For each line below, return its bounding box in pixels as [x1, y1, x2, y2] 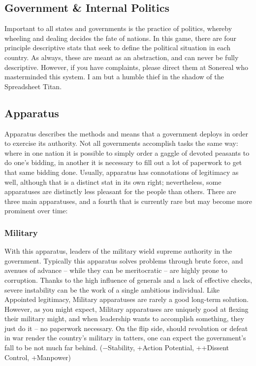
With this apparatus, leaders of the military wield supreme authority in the [4, 246, 232, 256]
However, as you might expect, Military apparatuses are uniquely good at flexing [4, 303, 249, 314]
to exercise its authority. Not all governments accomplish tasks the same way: [4, 138, 238, 148]
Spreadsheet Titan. [4, 81, 62, 91]
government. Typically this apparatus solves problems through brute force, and [4, 255, 243, 266]
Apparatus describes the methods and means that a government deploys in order [4, 128, 248, 138]
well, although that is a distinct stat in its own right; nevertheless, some [4, 176, 222, 187]
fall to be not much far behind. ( [4, 342, 103, 353]
